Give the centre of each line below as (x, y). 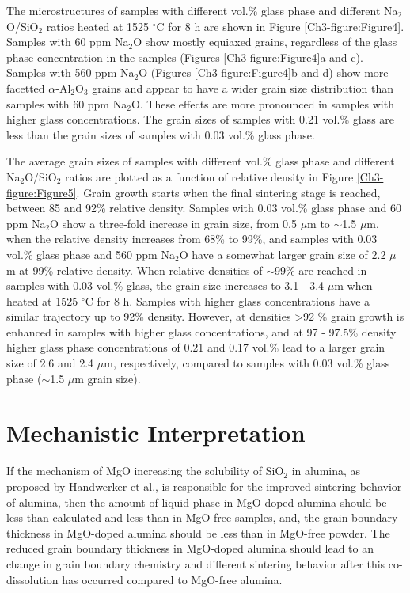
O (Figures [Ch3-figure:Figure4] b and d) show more (264, 72)
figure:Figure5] (42, 192)
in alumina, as (326, 471)
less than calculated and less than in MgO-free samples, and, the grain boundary (202, 517)
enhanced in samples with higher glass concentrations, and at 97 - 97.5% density (201, 331)
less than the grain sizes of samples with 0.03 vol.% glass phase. (161, 134)
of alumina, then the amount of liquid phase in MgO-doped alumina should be (197, 502)
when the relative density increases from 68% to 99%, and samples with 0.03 (192, 239)
